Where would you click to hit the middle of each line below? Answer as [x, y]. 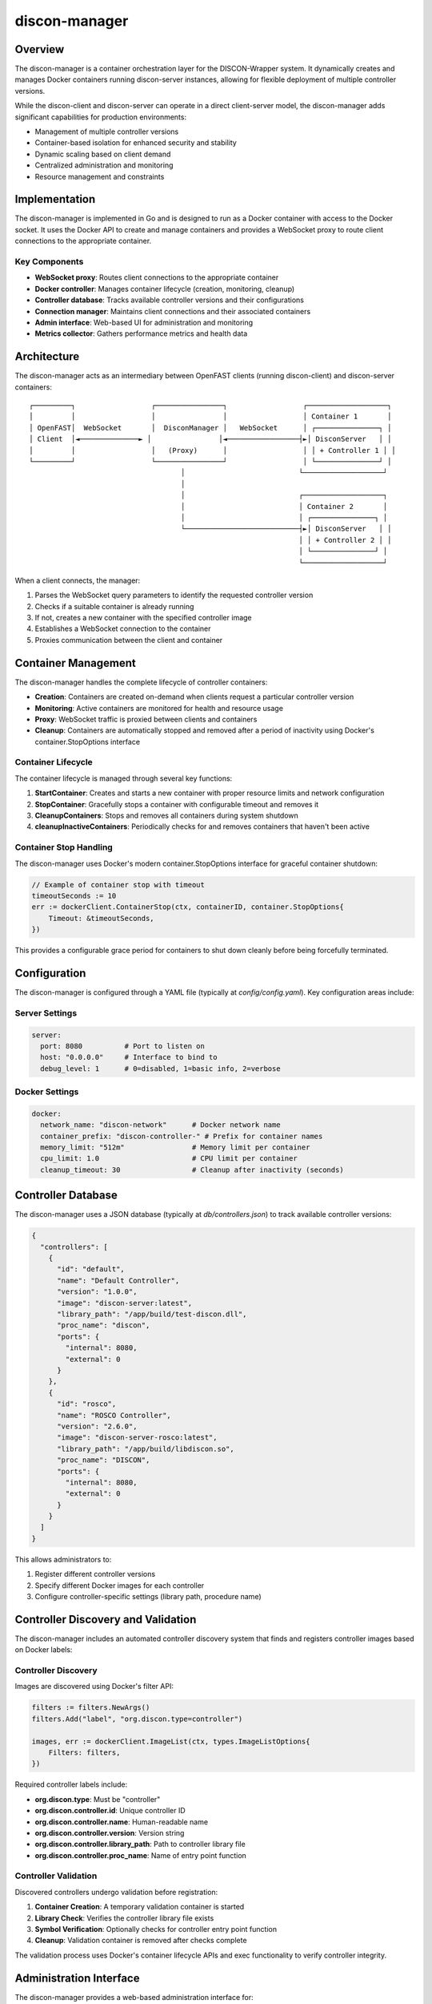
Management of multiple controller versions [107, 131]
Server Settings [46, 1012]
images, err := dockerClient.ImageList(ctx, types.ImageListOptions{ [171, 1741]
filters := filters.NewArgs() [91, 1708]
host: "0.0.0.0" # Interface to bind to [129, 1057]
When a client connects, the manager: [78, 580]
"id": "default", [91, 1269]
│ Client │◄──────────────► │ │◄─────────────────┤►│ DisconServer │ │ [210, 439]
